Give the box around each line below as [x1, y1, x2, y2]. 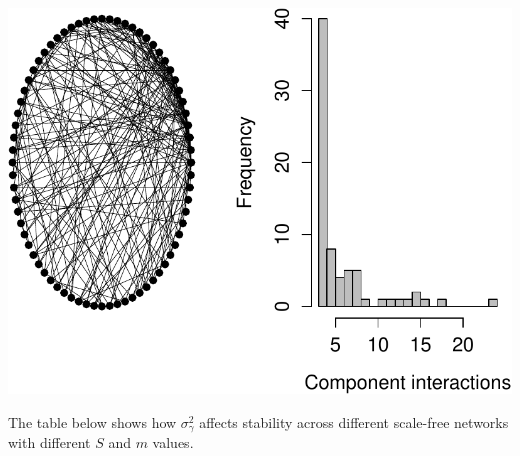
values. [152, 432, 194, 453]
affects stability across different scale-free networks [199, 411, 509, 432]
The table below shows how [8, 411, 177, 432]
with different [8, 432, 91, 453]
